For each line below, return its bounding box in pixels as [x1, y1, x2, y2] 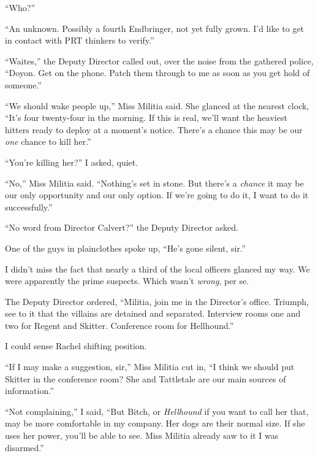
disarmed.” [5, 441, 44, 454]
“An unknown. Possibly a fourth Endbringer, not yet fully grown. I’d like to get [5, 21, 305, 34]
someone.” [5, 78, 42, 91]
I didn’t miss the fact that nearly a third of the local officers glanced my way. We [5, 262, 310, 275]
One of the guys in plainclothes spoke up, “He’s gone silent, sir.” [5, 241, 246, 254]
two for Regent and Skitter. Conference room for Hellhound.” [5, 319, 234, 331]
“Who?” [5, 1, 35, 14]
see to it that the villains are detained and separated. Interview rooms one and [5, 307, 301, 320]
